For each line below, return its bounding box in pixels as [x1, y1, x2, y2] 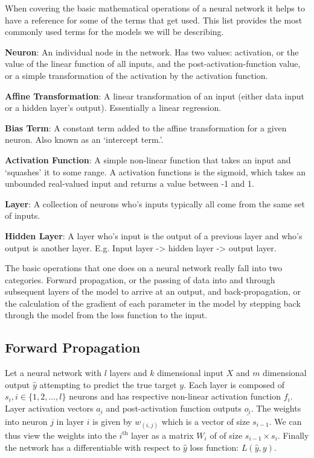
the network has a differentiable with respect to [5, 441, 181, 453]
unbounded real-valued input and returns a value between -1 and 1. [5, 177, 254, 190]
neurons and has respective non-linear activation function [69, 390, 281, 403]
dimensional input [157, 366, 223, 379]
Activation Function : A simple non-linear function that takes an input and [5, 153, 291, 166]
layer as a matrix [131, 428, 194, 441]
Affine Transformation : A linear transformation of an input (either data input [5, 89, 305, 102]
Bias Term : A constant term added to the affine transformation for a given [5, 121, 287, 134]
